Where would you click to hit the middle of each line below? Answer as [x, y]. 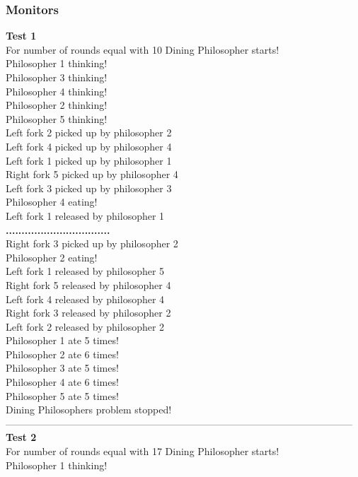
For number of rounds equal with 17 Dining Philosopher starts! [143, 451]
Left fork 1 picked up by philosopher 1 [89, 160]
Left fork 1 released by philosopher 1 [85, 215]
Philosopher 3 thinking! [57, 77]
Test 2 [21, 437]
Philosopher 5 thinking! [57, 118]
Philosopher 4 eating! [52, 202]
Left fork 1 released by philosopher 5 [85, 271]
